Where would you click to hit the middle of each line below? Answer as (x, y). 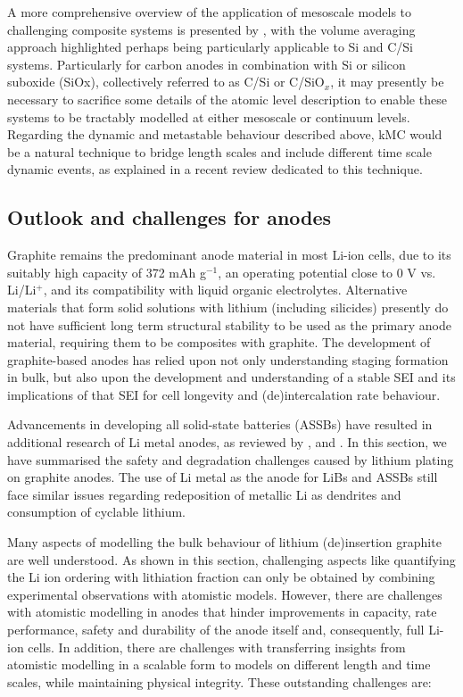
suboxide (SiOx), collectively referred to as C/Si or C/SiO (166, 82)
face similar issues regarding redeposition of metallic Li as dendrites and (204, 494)
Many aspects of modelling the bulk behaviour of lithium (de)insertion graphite (224, 542)
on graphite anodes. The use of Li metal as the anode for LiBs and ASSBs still (223, 477)
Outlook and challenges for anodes (169, 217)
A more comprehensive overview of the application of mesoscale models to (210, 12)
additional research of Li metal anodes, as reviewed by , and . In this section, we (227, 442)
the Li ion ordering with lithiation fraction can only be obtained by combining (221, 577)
